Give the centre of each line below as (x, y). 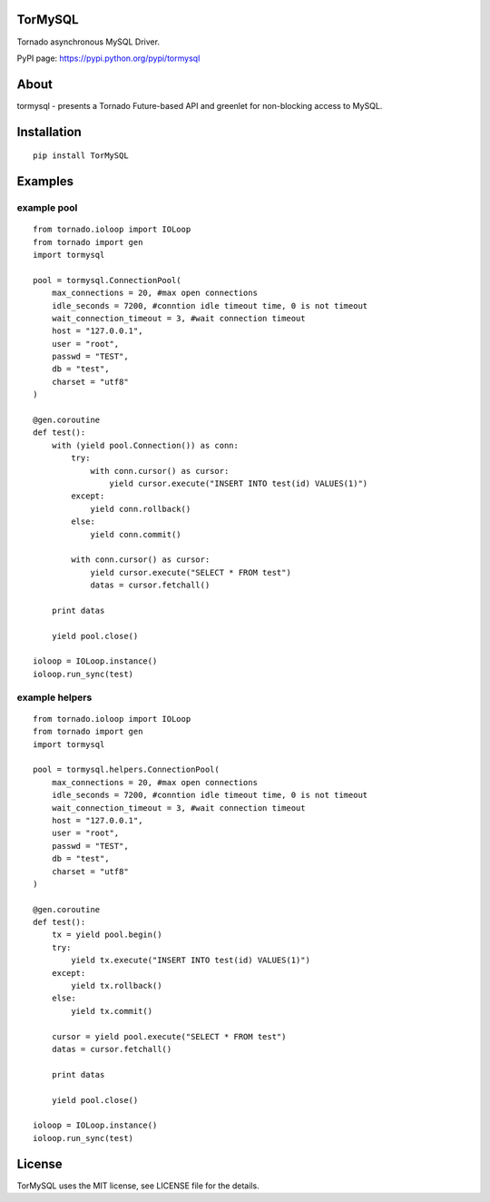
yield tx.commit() (112, 1011)
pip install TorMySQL (81, 156)
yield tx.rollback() (117, 986)
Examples (45, 182)
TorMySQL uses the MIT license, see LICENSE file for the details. (138, 1186)
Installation (49, 132)
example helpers (54, 697)
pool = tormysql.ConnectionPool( (107, 280)
